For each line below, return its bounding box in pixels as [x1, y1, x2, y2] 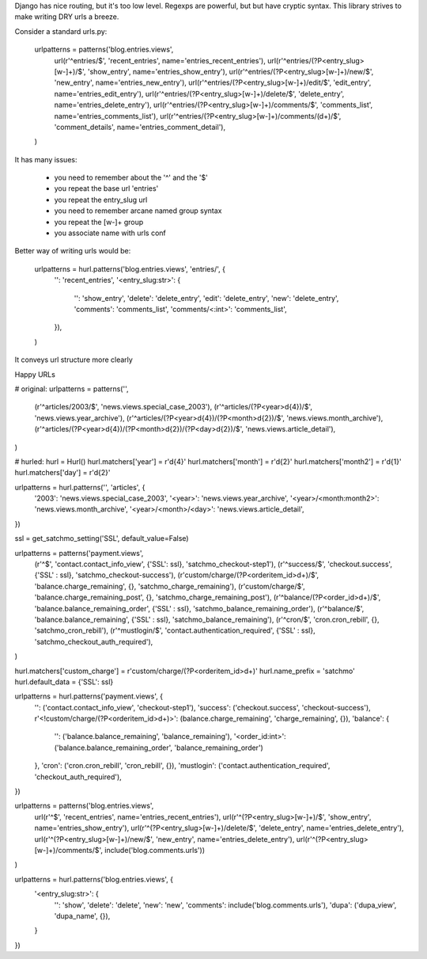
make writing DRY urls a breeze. [14, 12, 119, 21]
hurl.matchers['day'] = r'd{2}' [14, 468, 111, 478]
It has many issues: [14, 154, 77, 164]
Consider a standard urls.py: [14, 26, 108, 36]
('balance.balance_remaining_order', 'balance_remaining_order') [54, 743, 264, 752]
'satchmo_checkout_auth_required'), [34, 637, 153, 646]
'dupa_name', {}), [54, 911, 111, 920]
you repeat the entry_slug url [54, 195, 148, 204]
